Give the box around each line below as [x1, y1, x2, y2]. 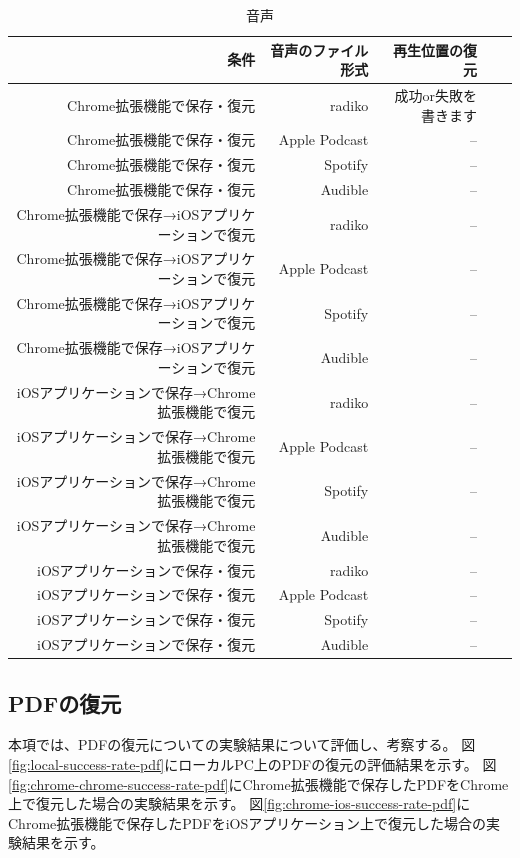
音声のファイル [270, 39, 369, 60]
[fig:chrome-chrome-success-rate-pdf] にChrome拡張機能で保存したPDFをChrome [8, 773, 509, 794]
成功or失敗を [394, 85, 477, 106]
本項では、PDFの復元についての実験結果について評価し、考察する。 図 [8, 734, 476, 755]
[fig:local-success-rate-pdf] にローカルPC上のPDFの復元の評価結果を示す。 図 [8, 753, 497, 774]
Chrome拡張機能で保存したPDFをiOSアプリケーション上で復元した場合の [8, 812, 486, 833]
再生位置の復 [392, 39, 477, 60]
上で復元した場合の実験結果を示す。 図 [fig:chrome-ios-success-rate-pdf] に [8, 793, 471, 814]
